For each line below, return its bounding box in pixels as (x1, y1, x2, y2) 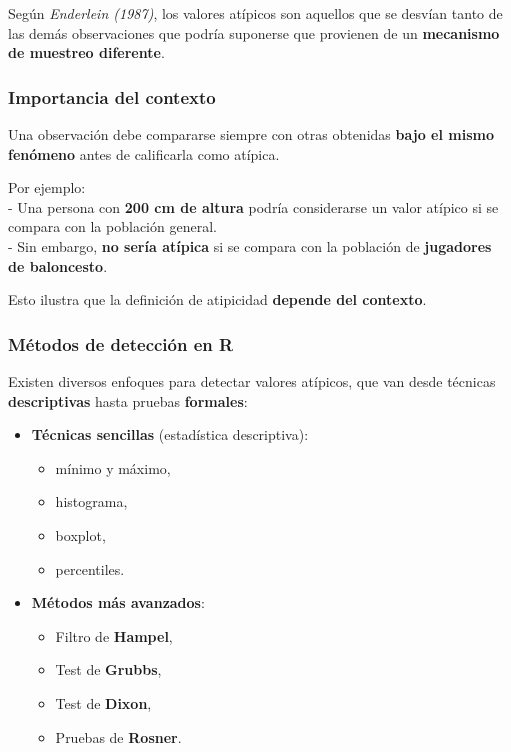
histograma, (55, 491, 128, 512)
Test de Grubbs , (55, 659, 162, 680)
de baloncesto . (8, 255, 108, 276)
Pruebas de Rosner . (55, 726, 182, 747)
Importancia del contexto (8, 84, 216, 109)
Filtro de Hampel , (55, 625, 173, 646)
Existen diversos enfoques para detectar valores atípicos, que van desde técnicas (8, 370, 496, 391)
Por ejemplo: (8, 177, 86, 198)
